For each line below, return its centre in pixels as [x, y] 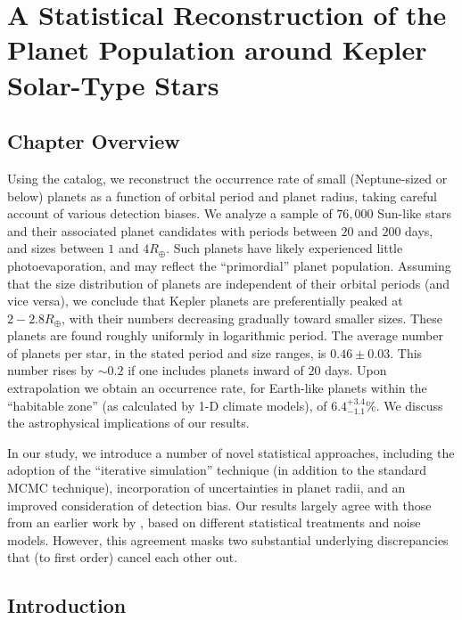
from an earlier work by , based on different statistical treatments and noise [214, 522]
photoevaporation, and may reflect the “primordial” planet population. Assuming [229, 265]
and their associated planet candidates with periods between [172, 230]
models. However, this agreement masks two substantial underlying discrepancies [228, 539]
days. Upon [356, 370]
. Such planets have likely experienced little [285, 248]
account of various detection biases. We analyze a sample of [170, 213]
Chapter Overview [94, 141]
